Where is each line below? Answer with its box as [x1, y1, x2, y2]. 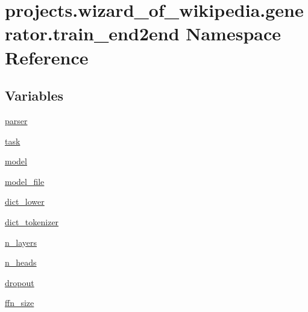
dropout [5, 276, 34, 289]
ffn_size [5, 296, 34, 309]
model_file [5, 175, 45, 187]
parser [5, 114, 28, 126]
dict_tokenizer [5, 215, 59, 228]
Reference [5, 45, 89, 69]
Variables [5, 86, 64, 105]
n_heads [5, 256, 37, 269]
